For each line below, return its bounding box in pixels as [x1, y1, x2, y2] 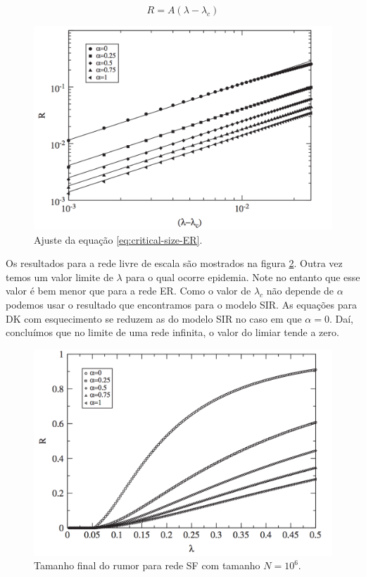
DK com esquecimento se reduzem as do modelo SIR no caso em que [6, 311, 302, 325]
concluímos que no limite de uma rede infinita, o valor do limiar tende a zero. [6, 325, 339, 340]
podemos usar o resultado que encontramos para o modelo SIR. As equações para [6, 297, 357, 311]
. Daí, [329, 311, 353, 325]
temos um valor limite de [6, 269, 113, 284]
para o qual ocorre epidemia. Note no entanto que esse [125, 269, 360, 284]
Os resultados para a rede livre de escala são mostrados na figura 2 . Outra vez [6, 256, 343, 271]
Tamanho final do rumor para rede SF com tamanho [34, 558, 260, 573]
